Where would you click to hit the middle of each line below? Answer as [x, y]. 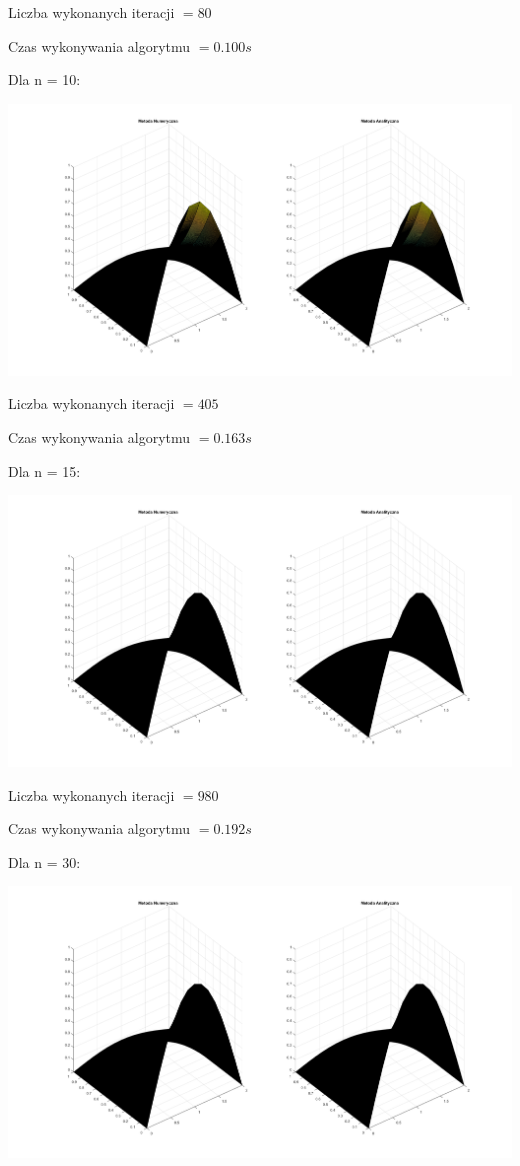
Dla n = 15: [44, 470]
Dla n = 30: [44, 861]
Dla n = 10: [44, 79]
